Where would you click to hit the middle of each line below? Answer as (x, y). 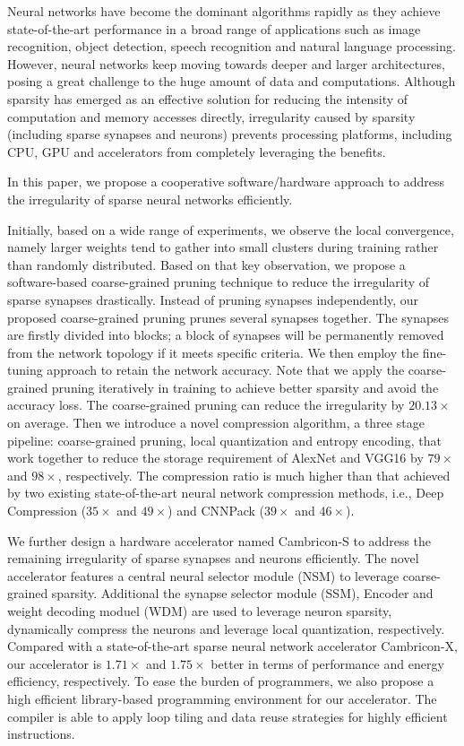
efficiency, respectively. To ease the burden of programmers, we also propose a (221, 681)
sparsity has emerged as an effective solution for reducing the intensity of (208, 98)
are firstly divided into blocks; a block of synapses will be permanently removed (226, 335)
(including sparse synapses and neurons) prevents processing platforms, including (230, 134)
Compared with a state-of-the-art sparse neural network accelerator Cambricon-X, (232, 646)
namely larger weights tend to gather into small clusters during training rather (223, 247)
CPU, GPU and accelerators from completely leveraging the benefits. (197, 151)
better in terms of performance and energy (327, 663)
